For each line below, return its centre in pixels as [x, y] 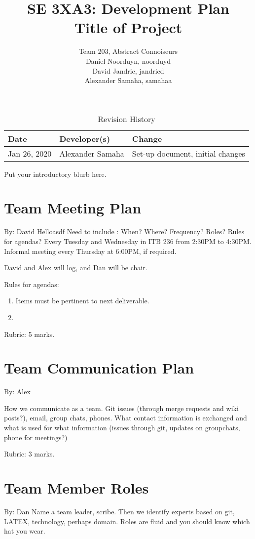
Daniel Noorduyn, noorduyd [128, 61]
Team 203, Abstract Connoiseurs [128, 51]
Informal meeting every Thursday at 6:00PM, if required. [90, 251]
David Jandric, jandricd [128, 70]
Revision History [127, 119]
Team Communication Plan [99, 368]
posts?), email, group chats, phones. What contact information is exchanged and [126, 418]
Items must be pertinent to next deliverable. [82, 301]
